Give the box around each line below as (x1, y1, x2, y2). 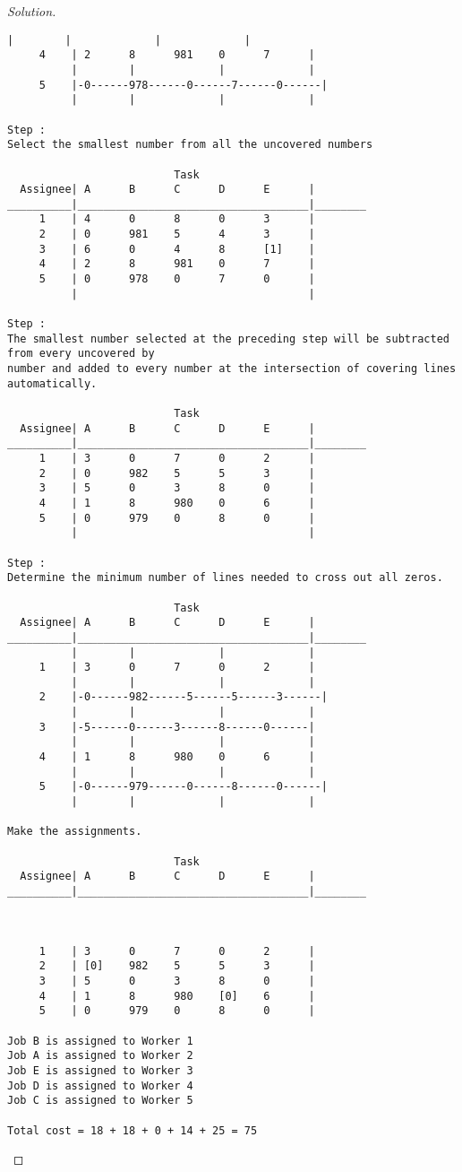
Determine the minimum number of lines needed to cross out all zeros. (7, 571, 443, 585)
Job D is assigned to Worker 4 (7, 1079, 193, 1092)
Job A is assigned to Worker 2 (7, 1049, 193, 1063)
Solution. (7, 2, 56, 20)
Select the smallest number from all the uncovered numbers (7, 138, 373, 152)
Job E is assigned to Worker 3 (7, 1063, 193, 1077)
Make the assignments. (7, 825, 142, 838)
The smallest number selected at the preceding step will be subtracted (7, 332, 449, 345)
